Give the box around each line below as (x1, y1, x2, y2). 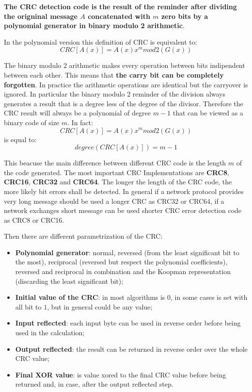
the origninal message (4, 11, 78, 21)
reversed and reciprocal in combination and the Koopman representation (15, 266, 231, 277)
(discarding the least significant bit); (15, 276, 124, 286)
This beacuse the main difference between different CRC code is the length (4, 158, 226, 168)
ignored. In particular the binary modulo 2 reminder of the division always (4, 89, 226, 99)
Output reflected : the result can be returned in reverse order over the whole (15, 343, 248, 354)
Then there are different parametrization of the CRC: (4, 231, 163, 241)
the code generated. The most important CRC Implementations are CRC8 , (4, 167, 229, 177)
